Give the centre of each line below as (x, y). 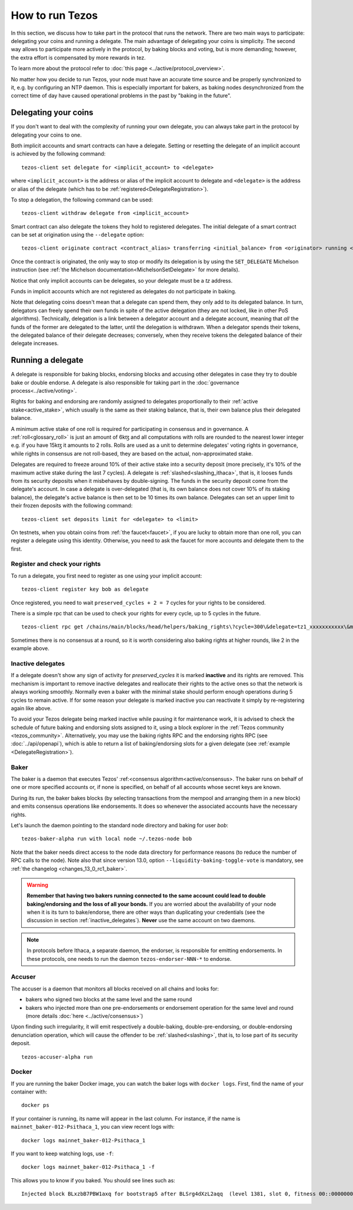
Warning (37, 885)
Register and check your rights (56, 564)
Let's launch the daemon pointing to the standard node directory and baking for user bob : (120, 825)
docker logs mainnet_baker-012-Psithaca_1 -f (88, 1167)
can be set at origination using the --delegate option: (77, 235)
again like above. (31, 708)
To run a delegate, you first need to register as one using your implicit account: (106, 576)
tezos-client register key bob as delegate (85, 589)
